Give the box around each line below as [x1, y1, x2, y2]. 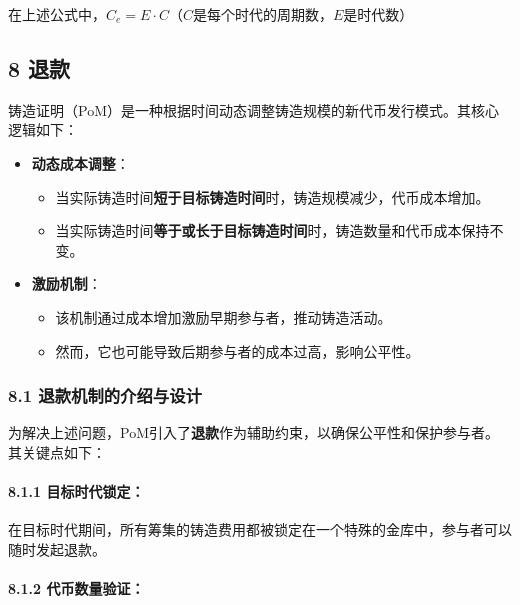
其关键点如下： [8, 441, 106, 462]
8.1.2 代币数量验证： [8, 578, 145, 599]
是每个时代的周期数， [192, 4, 333, 24]
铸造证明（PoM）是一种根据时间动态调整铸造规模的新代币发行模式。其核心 [8, 99, 499, 120]
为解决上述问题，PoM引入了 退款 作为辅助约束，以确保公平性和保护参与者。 [8, 422, 499, 443]
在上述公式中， [8, 4, 106, 24]
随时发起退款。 [8, 538, 106, 559]
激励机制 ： [31, 273, 102, 294]
